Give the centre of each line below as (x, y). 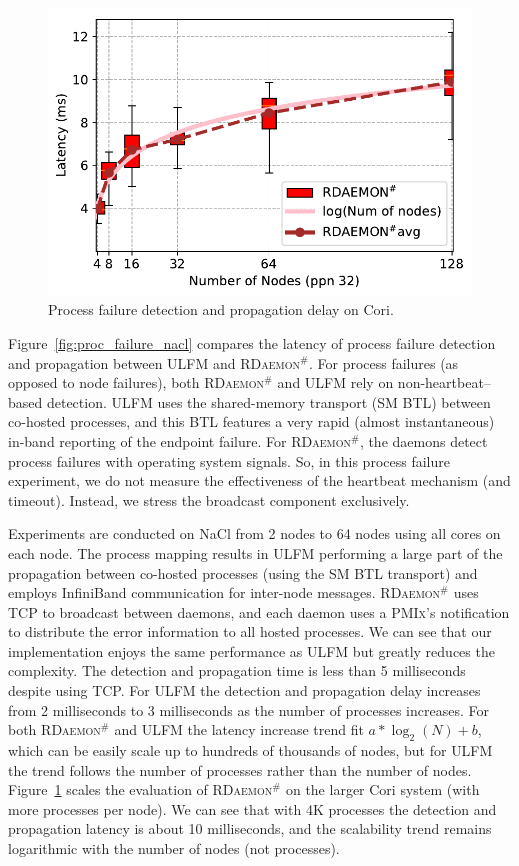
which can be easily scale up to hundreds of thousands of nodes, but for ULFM (250, 750)
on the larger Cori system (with (382, 789)
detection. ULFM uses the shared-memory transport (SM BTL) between (268, 401)
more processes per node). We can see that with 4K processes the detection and (252, 808)
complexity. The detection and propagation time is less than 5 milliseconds (237, 670)
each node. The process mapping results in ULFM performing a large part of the (255, 552)
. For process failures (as (383, 362)
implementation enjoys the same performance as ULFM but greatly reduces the (251, 650)
